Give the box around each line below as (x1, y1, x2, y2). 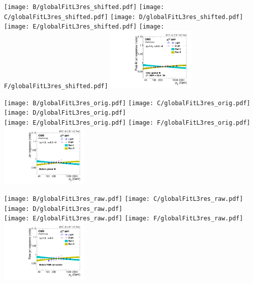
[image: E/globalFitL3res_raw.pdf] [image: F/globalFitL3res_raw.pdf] (4, 215, 243, 222)
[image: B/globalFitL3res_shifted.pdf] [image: (4, 4, 164, 11)
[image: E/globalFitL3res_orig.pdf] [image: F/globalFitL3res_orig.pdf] (4, 119, 250, 126)
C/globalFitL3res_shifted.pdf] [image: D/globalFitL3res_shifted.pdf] (4, 13, 243, 21)
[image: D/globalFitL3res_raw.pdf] (4, 205, 123, 212)
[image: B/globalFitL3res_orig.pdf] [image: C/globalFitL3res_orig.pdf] (4, 99, 250, 107)
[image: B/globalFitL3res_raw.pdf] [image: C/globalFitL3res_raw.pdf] (4, 195, 243, 203)
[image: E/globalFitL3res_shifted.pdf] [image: (4, 23, 164, 31)
